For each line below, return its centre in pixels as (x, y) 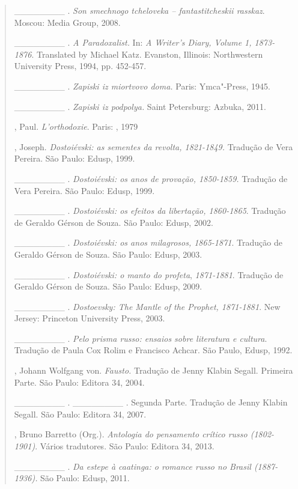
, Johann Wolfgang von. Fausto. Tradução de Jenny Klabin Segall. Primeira (154, 370)
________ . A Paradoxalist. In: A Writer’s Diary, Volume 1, (133, 42)
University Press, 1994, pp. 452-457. (80, 66)
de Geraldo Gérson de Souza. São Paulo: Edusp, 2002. (114, 222)
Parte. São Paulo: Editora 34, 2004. (79, 382)
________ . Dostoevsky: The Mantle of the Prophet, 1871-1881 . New (147, 306)
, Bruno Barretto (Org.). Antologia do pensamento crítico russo (131, 434)
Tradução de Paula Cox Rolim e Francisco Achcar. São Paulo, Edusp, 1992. (153, 350)
